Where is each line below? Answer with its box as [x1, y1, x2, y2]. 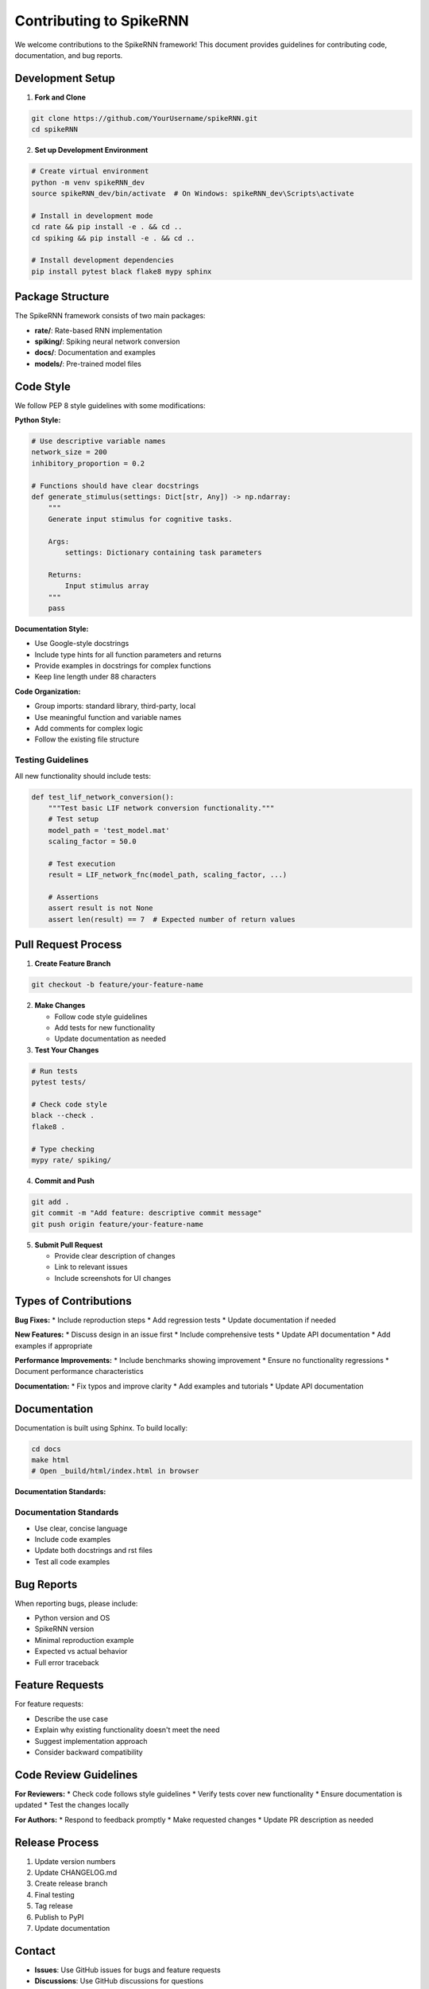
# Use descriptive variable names [31, 437, 166, 446]
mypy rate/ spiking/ [31, 1155, 111, 1165]
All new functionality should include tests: [14, 771, 151, 780]
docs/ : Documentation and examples [34, 348, 157, 357]
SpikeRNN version [34, 1624, 95, 1634]
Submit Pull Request [34, 1240, 103, 1249]
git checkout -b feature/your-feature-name [31, 980, 204, 990]
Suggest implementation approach [34, 1736, 148, 1746]
